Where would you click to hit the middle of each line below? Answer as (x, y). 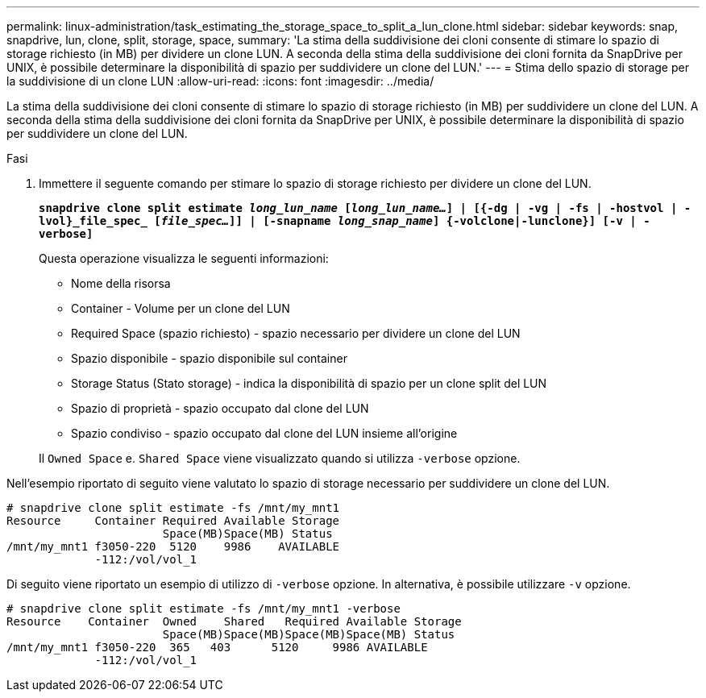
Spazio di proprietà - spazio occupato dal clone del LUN (220, 408)
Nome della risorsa (121, 283)
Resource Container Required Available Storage (173, 521)
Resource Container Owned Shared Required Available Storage (234, 621)
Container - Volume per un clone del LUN (181, 308)
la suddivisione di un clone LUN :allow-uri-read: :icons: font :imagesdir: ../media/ (220, 81)
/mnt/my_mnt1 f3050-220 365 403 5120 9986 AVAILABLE (217, 647)
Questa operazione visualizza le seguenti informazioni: (184, 258)
